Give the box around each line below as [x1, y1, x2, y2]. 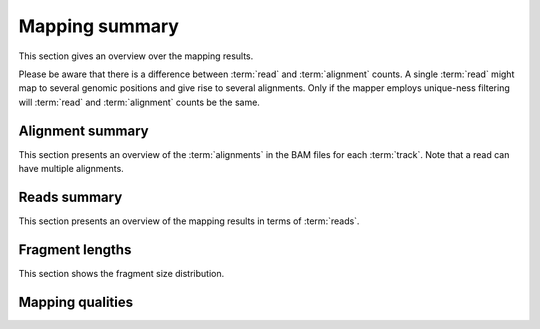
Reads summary [18, 188, 123, 205]
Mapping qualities [18, 293, 134, 310]
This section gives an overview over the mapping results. [18, 50, 254, 62]
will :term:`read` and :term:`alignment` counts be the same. [18, 96, 260, 108]
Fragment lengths [18, 241, 132, 258]
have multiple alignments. [18, 163, 124, 175]
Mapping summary [18, 15, 180, 37]
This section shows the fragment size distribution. [18, 267, 225, 279]
